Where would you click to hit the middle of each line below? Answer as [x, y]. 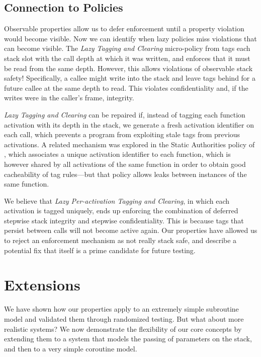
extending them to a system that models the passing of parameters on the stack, [128, 339]
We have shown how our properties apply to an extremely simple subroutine [121, 309]
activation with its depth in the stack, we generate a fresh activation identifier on [129, 124]
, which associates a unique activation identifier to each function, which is [117, 154]
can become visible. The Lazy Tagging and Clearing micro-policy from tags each [127, 48]
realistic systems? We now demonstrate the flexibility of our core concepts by [123, 329]
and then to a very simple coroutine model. [71, 348]
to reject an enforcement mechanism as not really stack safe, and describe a [120, 240]
